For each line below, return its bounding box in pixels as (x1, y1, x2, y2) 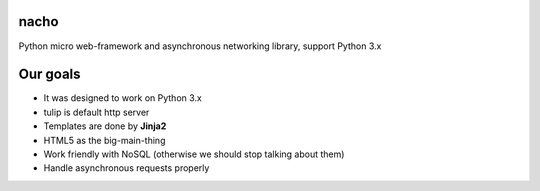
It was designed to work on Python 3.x (43, 92, 202, 104)
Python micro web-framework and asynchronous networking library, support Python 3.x (18, 40, 382, 52)
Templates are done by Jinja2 (43, 120, 167, 132)
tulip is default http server (43, 106, 150, 118)
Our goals (18, 66, 81, 83)
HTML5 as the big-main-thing (43, 134, 166, 146)
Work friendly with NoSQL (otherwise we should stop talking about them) (43, 148, 345, 160)
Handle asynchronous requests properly (43, 162, 210, 174)
